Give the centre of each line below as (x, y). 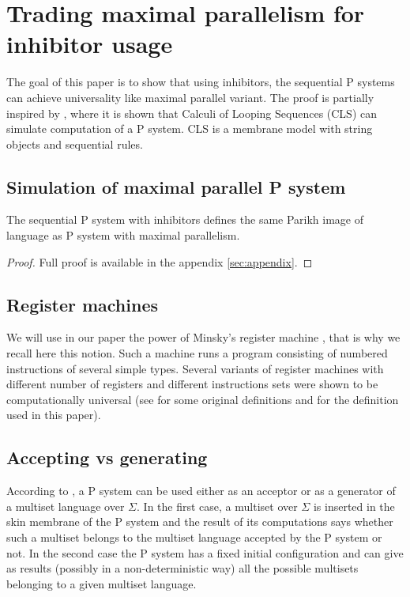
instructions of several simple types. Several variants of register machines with (195, 368)
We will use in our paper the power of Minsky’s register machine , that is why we (203, 337)
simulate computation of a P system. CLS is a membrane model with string (190, 128)
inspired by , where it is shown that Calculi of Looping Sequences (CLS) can (192, 113)
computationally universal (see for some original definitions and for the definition (203, 399)
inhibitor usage (90, 44)
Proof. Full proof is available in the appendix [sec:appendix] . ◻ (160, 261)
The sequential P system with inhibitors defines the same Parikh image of (185, 219)
